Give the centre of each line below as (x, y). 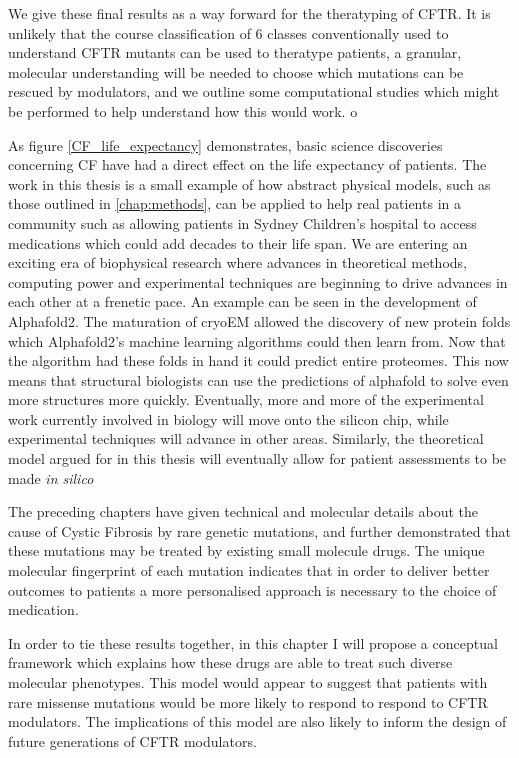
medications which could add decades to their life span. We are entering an (238, 242)
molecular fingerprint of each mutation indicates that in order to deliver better (249, 570)
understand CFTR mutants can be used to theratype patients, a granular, (235, 52)
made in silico (51, 477)
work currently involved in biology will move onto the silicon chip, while (228, 418)
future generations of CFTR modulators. (132, 740)
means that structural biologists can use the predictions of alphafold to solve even (258, 379)
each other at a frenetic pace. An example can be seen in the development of (242, 301)
